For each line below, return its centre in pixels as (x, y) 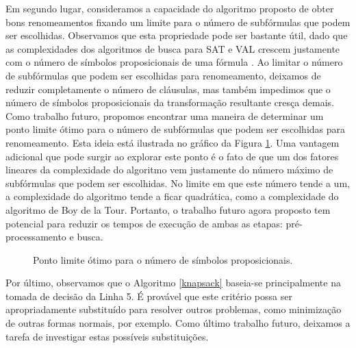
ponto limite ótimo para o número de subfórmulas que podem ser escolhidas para (176, 129)
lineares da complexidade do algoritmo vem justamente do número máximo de (169, 170)
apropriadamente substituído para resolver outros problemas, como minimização (174, 309)
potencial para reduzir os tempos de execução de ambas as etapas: (144, 223)
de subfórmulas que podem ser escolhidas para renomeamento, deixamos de (163, 75)
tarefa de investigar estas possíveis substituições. (107, 336)
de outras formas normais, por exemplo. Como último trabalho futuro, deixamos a (178, 323)
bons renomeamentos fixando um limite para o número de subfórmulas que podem (178, 22)
